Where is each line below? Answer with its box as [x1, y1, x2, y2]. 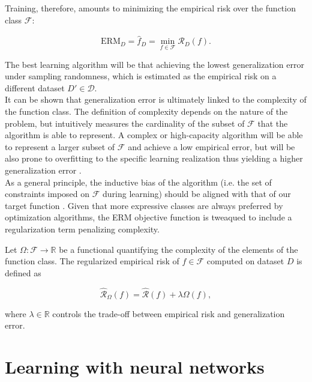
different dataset [5, 81, 65, 94]
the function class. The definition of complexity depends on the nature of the [5, 105, 288, 117]
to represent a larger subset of [5, 140, 115, 153]
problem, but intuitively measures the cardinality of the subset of [5, 117, 245, 129]
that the [257, 117, 288, 129]
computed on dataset [206, 255, 284, 267]
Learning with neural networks [5, 354, 265, 378]
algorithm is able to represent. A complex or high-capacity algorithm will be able [5, 129, 303, 141]
